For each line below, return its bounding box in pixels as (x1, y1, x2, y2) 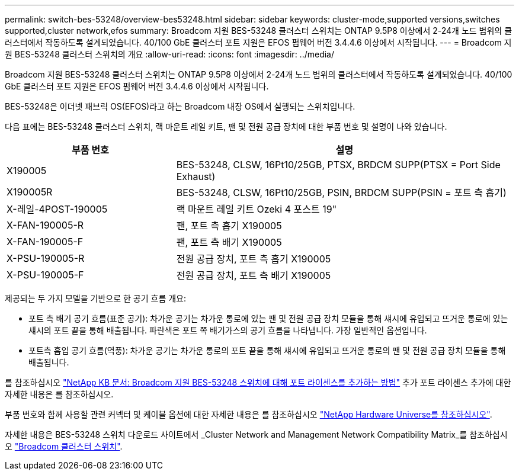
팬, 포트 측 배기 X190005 (176, 236, 282, 248)
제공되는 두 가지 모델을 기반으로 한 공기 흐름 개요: (5, 293, 187, 303)
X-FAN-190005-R (7, 219, 84, 231)
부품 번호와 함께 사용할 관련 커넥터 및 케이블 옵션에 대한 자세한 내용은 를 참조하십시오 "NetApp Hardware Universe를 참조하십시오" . (5, 409, 492, 419)
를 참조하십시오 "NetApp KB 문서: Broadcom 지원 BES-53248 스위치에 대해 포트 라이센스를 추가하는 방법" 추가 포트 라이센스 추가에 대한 (5, 377, 511, 387)
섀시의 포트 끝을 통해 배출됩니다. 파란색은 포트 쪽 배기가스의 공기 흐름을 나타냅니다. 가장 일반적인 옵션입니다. (28, 325, 427, 335)
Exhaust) (176, 171, 216, 182)
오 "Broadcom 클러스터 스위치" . (5, 441, 123, 451)
